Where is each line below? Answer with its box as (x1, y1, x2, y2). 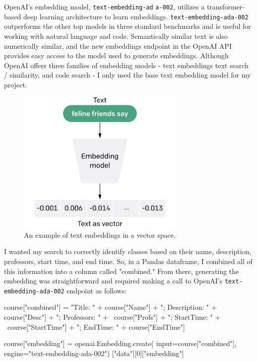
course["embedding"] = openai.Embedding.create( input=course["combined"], (4, 338, 237, 349)
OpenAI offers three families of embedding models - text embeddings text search (4, 60, 249, 70)
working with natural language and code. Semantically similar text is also (4, 30, 228, 41)
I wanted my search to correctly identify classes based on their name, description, (4, 246, 252, 257)
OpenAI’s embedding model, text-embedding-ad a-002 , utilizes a (4, 1, 205, 11)
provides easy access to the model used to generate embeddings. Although (4, 50, 229, 61)
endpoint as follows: (66, 285, 127, 295)
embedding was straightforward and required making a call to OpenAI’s (4, 275, 223, 286)
